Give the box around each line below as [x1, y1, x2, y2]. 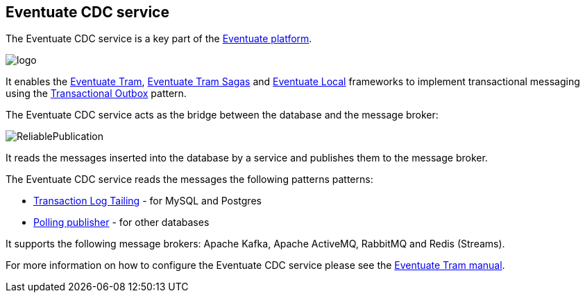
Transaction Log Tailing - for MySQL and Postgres [33, 195, 262, 207]
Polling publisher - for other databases [33, 216, 210, 229]
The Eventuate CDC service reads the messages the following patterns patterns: [6, 173, 373, 186]
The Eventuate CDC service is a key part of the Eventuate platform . [6, 33, 312, 45]
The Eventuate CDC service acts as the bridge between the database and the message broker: [6, 109, 439, 121]
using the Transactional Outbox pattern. [6, 87, 187, 100]
